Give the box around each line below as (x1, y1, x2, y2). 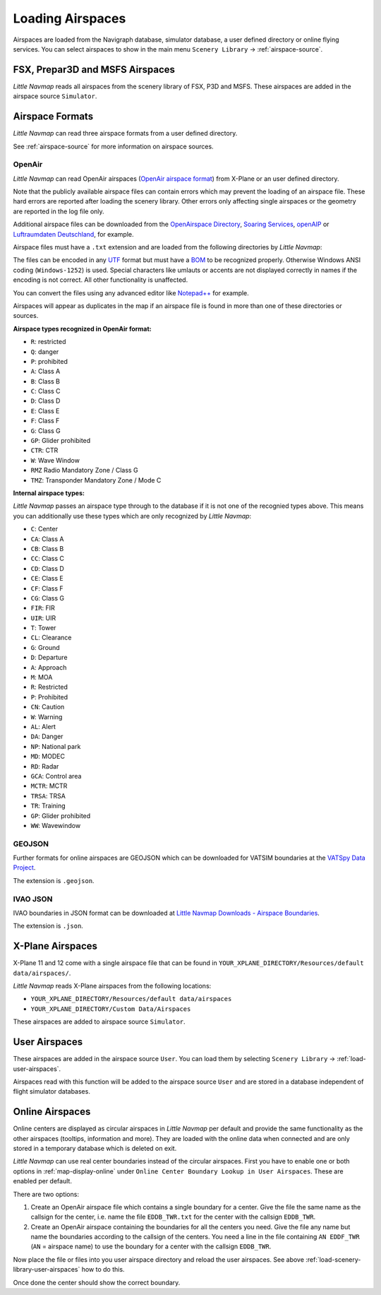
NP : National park (30, 742, 81, 750)
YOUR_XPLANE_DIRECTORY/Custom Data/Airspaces (30, 1005, 191, 1013)
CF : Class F (30, 584, 64, 593)
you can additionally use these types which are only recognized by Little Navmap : (13, 512, 252, 520)
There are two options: (13, 1190, 79, 1198)
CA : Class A (30, 534, 64, 543)
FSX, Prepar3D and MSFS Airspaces (13, 64, 176, 76)
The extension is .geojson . (13, 876, 95, 885)
